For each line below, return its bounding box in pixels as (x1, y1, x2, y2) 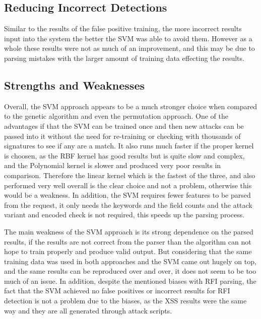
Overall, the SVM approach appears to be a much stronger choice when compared (4, 101, 257, 111)
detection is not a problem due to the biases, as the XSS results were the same (4, 295, 247, 306)
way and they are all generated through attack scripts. (4, 305, 172, 315)
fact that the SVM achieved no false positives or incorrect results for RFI (4, 285, 230, 296)
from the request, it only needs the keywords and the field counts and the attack (4, 199, 252, 210)
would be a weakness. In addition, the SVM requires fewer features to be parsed (4, 190, 251, 200)
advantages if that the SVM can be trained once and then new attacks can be (4, 120, 244, 131)
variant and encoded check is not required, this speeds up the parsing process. (4, 209, 245, 220)
